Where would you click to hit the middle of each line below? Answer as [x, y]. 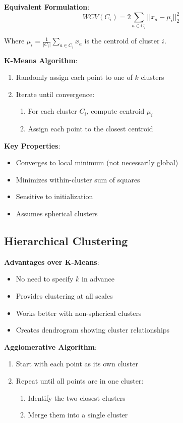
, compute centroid [115, 111]
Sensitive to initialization [54, 196]
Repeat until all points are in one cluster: [80, 381]
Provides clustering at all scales [64, 296]
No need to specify [45, 279]
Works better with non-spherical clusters [79, 313]
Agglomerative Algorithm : [50, 346]
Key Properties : [32, 145]
